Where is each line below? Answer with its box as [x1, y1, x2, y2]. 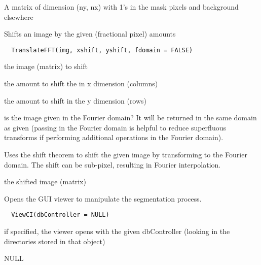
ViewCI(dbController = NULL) [11, 211, 109, 219]
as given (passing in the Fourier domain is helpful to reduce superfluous [4, 122, 226, 132]
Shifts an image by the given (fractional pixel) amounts [4, 28, 176, 39]
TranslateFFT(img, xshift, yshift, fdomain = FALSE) [11, 46, 193, 54]
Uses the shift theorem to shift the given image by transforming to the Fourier [4, 149, 247, 159]
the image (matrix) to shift [4, 61, 88, 72]
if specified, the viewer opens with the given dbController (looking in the [4, 226, 230, 237]
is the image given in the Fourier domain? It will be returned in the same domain [4, 112, 257, 123]
